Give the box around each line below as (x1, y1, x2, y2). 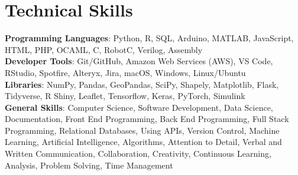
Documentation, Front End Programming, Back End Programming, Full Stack (5, 113, 289, 125)
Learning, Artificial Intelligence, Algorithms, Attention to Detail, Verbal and (5, 136, 282, 148)
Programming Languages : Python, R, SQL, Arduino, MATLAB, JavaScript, (5, 32, 294, 44)
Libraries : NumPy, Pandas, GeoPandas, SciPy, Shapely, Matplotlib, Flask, (5, 78, 279, 90)
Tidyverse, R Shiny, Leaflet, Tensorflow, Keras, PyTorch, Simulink (5, 90, 245, 102)
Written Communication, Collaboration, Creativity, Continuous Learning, (5, 147, 271, 160)
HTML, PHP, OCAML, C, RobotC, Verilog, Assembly (5, 43, 203, 55)
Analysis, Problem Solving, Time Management (5, 159, 173, 171)
